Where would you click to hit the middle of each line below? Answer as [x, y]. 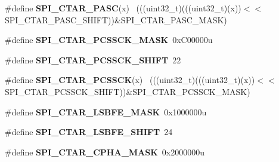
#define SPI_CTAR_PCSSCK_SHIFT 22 [93, 59]
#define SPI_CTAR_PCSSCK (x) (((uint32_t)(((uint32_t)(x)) [130, 80]
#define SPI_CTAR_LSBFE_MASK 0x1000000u [106, 111]
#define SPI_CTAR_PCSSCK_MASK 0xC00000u [109, 40]
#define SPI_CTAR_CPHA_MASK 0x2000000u [105, 152]
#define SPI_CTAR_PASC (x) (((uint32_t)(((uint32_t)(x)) [123, 8]
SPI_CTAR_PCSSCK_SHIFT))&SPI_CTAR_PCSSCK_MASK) [128, 91]
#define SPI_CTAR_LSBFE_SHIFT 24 [89, 132]
